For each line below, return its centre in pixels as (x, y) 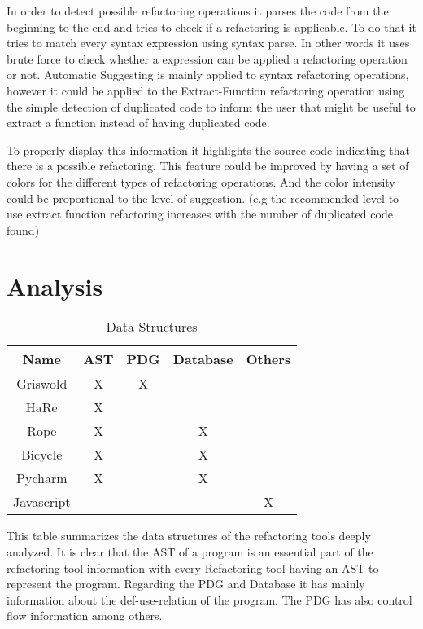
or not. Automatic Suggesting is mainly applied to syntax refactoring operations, (208, 75)
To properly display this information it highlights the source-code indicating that (208, 150)
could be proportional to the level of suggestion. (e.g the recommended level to (203, 198)
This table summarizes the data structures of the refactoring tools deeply (189, 536)
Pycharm (42, 478)
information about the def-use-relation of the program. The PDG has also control (209, 599)
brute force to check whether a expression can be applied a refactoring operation (207, 58)
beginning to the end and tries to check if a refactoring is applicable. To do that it (211, 26)
